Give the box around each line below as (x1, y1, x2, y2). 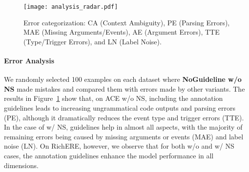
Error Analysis (4, 56, 54, 66)
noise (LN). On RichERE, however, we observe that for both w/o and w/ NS (4, 141, 234, 151)
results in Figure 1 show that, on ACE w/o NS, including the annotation (4, 93, 223, 103)
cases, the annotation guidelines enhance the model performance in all (4, 150, 214, 160)
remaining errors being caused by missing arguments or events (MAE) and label (4, 131, 244, 141)
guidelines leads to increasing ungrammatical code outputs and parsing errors (4, 103, 235, 113)
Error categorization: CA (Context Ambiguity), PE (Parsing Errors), (23, 17, 230, 27)
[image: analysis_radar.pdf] (23, 3, 118, 10)
